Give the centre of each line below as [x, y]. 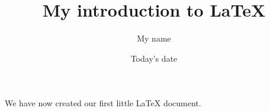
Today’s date [154, 58]
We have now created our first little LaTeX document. [103, 103]
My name [154, 38]
